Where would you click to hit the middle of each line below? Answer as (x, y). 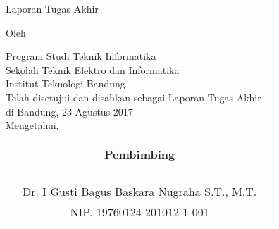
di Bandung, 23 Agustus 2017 (69, 111)
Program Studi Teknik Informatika (81, 56)
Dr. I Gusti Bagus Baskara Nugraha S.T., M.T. (140, 191)
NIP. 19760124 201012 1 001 (139, 211)
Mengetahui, (32, 125)
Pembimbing (140, 154)
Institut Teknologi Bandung (66, 83)
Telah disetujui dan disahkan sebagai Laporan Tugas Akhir (134, 97)
